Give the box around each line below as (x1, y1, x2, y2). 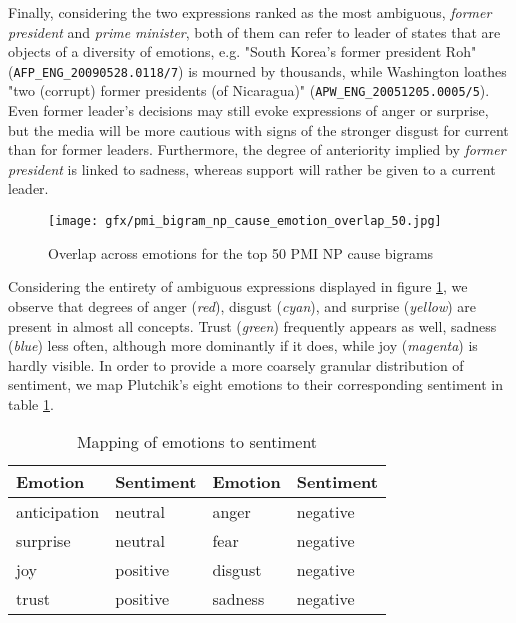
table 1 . (8, 393, 54, 414)
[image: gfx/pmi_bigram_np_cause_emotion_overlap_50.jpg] (48, 214, 442, 229)
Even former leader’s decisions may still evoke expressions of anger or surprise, (8, 100, 489, 121)
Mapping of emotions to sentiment (76, 430, 318, 454)
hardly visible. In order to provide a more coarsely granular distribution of (8, 354, 464, 375)
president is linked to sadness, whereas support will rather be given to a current (8, 158, 496, 179)
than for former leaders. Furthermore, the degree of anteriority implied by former (8, 139, 506, 160)
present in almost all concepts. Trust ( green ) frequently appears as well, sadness (8, 315, 497, 336)
